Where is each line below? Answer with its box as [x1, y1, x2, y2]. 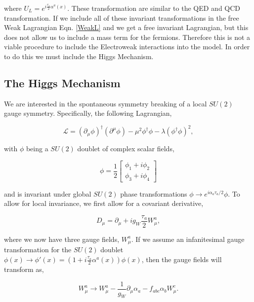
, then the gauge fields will [141, 254, 222, 264]
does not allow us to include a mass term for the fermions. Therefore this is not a [4, 32, 251, 42]
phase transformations [120, 188, 187, 199]
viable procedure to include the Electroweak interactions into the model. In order [4, 41, 250, 52]
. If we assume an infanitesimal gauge [131, 234, 245, 244]
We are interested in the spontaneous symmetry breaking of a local [4, 98, 207, 108]
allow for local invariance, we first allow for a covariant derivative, [4, 198, 204, 208]
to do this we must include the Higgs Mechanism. [4, 51, 154, 61]
